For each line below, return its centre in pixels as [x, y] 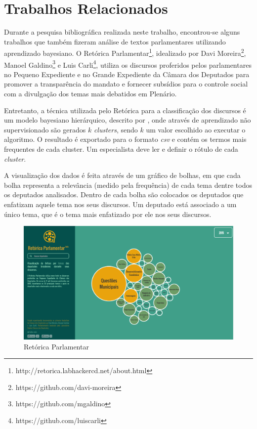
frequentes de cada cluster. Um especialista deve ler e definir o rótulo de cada [121, 149]
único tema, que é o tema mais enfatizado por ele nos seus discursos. [108, 214]
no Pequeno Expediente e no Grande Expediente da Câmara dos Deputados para [127, 74]
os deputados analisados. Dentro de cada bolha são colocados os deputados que [124, 194]
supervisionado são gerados [45, 129]
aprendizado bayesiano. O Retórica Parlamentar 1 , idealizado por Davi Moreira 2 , [125, 52]
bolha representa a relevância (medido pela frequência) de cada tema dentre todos [128, 185]
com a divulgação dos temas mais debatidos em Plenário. [90, 93]
